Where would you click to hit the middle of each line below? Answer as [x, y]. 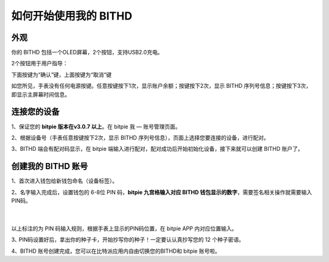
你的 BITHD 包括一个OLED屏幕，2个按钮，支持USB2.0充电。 [87, 53]
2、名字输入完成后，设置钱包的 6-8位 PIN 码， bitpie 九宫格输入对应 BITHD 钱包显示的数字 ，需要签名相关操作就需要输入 [162, 192]
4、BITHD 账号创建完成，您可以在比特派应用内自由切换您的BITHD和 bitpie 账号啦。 [116, 251]
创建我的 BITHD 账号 [50, 166]
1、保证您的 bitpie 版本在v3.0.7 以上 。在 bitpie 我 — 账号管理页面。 [96, 126]
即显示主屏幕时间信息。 [41, 94]
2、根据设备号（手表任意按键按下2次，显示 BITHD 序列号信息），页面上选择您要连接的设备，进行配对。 [140, 137]
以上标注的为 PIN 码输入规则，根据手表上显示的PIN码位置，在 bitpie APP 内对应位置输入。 [124, 228]
